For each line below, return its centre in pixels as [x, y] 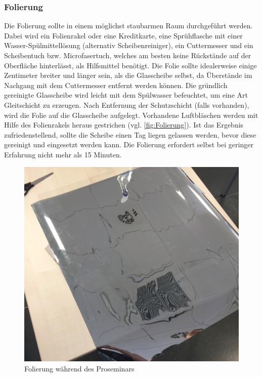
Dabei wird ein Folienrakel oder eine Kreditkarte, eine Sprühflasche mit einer [123, 35]
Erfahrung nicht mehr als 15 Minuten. [63, 154]
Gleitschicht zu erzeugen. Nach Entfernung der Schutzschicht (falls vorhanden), [127, 104]
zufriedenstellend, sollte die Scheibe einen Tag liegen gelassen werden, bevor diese [130, 134]
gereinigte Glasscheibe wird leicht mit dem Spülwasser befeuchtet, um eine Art [126, 95]
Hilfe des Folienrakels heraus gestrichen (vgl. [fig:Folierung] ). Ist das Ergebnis [124, 125]
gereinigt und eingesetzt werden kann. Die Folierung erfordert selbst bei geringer [129, 144]
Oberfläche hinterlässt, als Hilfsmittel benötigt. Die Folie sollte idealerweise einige [130, 65]
